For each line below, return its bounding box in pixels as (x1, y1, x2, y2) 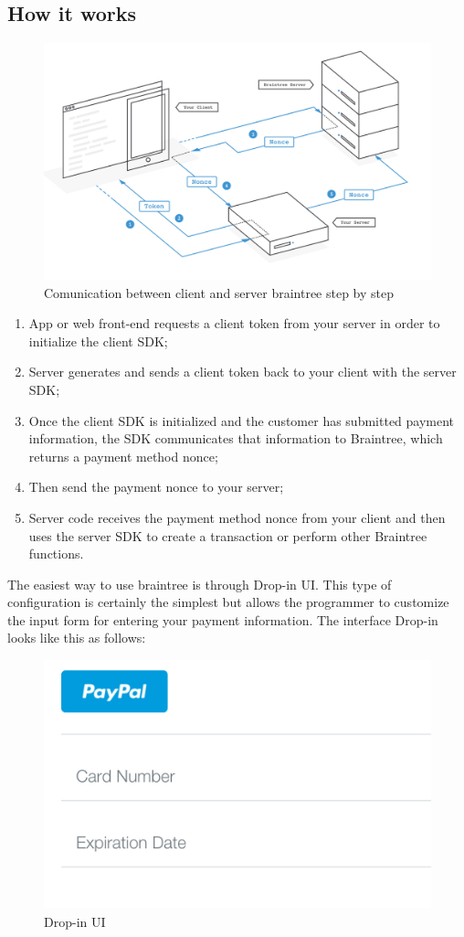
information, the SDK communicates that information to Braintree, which (28, 429, 443, 448)
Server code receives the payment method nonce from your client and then (28, 507, 446, 527)
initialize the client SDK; (28, 331, 168, 350)
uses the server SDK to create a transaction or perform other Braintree (28, 526, 427, 545)
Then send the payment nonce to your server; (28, 477, 284, 496)
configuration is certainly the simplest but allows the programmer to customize (7, 592, 449, 612)
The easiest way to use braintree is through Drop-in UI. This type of (7, 574, 392, 593)
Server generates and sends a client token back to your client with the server (28, 362, 457, 381)
